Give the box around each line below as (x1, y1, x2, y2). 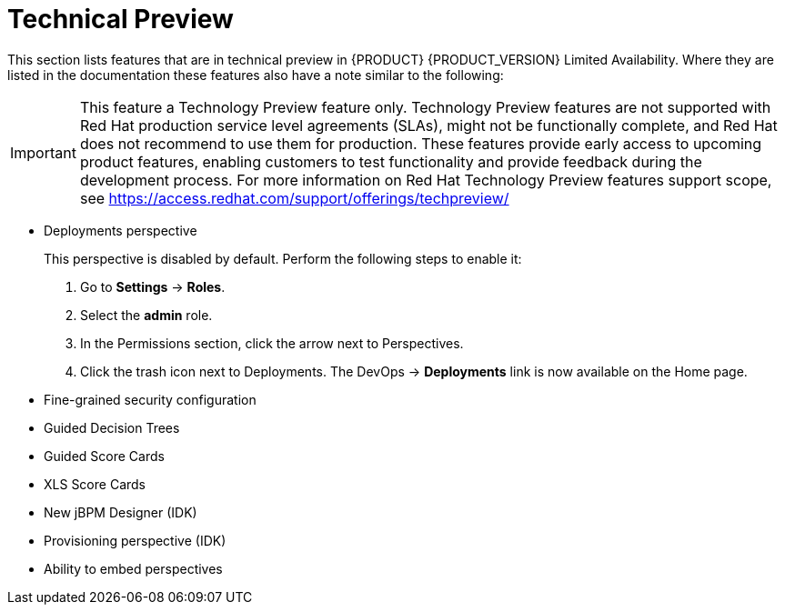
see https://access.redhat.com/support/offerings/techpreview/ (79, 188, 509, 207)
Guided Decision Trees (44, 419, 180, 436)
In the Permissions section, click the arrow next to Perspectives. (80, 335, 464, 351)
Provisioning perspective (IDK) (44, 532, 226, 548)
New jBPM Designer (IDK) (44, 504, 197, 520)
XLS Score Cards (44, 476, 146, 492)
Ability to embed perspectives (44, 560, 223, 577)
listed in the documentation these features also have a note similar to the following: (7, 66, 504, 83)
